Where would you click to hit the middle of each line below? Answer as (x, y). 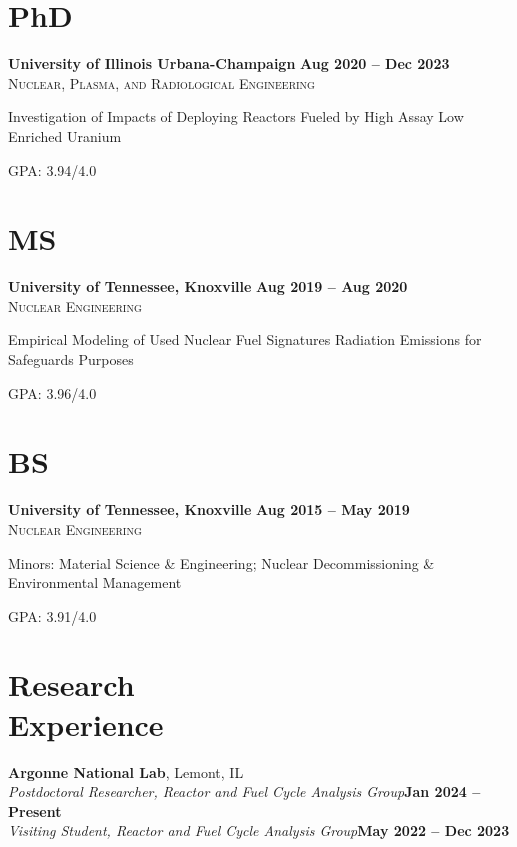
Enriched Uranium (65, 135)
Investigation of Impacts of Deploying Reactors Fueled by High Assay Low (236, 116)
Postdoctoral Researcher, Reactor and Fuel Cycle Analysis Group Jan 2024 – (244, 791)
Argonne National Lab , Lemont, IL (126, 771)
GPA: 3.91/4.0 (52, 615)
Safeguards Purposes (71, 359)
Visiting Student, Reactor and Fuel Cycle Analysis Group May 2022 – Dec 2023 (259, 830)
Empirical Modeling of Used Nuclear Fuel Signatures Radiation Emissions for (245, 339)
